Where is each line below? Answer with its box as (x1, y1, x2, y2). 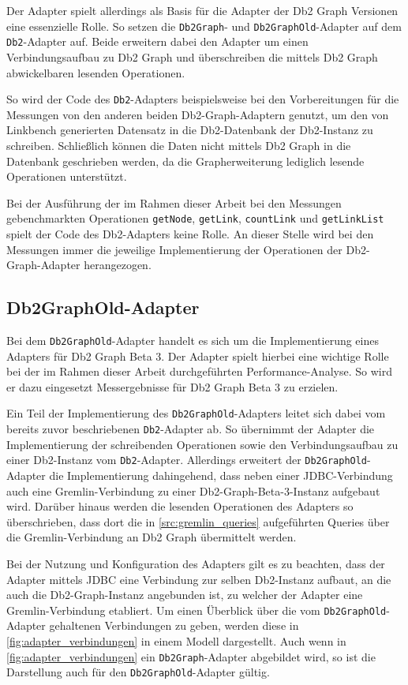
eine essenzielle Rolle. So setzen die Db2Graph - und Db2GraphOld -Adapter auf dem (6, 17, 402, 34)
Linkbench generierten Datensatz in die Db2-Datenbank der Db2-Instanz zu (6, 122, 373, 138)
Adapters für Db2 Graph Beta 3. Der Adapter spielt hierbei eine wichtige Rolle (6, 347, 389, 364)
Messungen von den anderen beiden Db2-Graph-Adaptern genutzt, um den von (6, 106, 389, 122)
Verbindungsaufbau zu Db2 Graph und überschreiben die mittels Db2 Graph (6, 48, 378, 65)
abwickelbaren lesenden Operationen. (6, 64, 185, 80)
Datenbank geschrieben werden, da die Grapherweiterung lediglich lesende (6, 152, 365, 169)
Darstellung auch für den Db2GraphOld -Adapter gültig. (6, 664, 270, 680)
